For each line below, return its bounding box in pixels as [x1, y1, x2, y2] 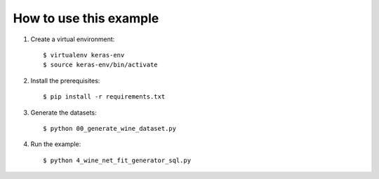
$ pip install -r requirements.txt [43, 93, 166, 101]
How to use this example [13, 10, 159, 26]
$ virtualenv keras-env [43, 51, 125, 59]
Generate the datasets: [30, 108, 98, 117]
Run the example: [30, 140, 81, 148]
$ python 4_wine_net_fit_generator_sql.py [43, 156, 192, 164]
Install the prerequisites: [30, 76, 100, 85]
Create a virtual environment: [30, 35, 115, 43]
